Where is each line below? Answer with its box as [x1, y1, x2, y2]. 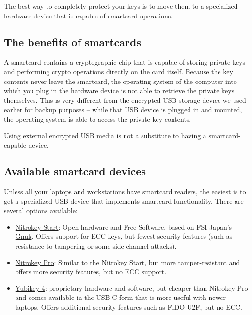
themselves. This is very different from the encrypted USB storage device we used [4, 95, 246, 105]
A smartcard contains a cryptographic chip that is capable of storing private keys [4, 57, 246, 67]
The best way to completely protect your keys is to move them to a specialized [4, 1, 238, 11]
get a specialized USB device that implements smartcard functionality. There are [4, 196, 244, 206]
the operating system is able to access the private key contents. [4, 114, 191, 124]
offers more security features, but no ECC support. [15, 266, 167, 277]
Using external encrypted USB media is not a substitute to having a [4, 130, 206, 140]
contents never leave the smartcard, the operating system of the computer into [4, 76, 237, 86]
